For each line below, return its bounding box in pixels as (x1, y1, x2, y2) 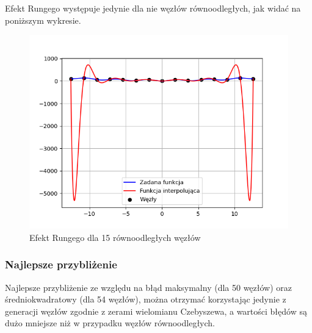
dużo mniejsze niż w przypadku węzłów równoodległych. (5, 317, 215, 329)
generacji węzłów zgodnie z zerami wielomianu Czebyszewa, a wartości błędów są (5, 304, 307, 317)
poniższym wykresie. (5, 13, 81, 26)
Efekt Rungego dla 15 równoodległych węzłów (29, 231, 201, 243)
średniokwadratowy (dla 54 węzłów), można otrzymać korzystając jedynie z (5, 293, 286, 306)
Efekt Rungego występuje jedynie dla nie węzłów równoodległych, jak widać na (5, 2, 301, 14)
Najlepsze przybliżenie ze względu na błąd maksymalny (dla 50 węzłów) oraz (5, 281, 292, 293)
